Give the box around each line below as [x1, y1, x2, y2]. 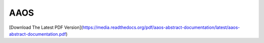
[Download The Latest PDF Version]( [9, 24, 83, 30]
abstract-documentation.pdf [9, 31, 66, 37]
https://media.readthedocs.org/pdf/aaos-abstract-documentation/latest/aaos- [82, 24, 240, 30]
